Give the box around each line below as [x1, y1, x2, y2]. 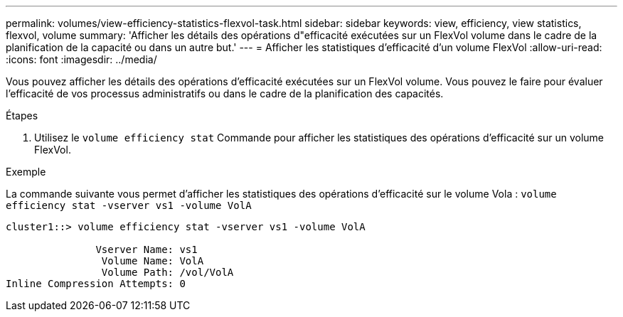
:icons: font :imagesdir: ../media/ [6, 53, 157, 65]
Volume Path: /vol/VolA [101, 267, 234, 278]
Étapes [6, 109, 38, 122]
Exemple [6, 166, 46, 178]
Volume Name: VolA [101, 255, 204, 267]
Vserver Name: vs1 [95, 244, 198, 255]
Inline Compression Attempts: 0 [6, 278, 186, 289]
